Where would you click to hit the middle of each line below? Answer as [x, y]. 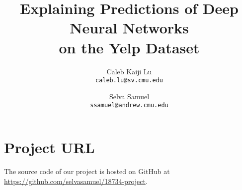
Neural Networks [129, 28]
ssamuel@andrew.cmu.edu [129, 105]
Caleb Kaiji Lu [129, 71]
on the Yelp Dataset [129, 47]
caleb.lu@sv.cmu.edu [129, 81]
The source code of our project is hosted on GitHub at [87, 171]
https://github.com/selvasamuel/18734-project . [76, 181]
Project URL [49, 147]
